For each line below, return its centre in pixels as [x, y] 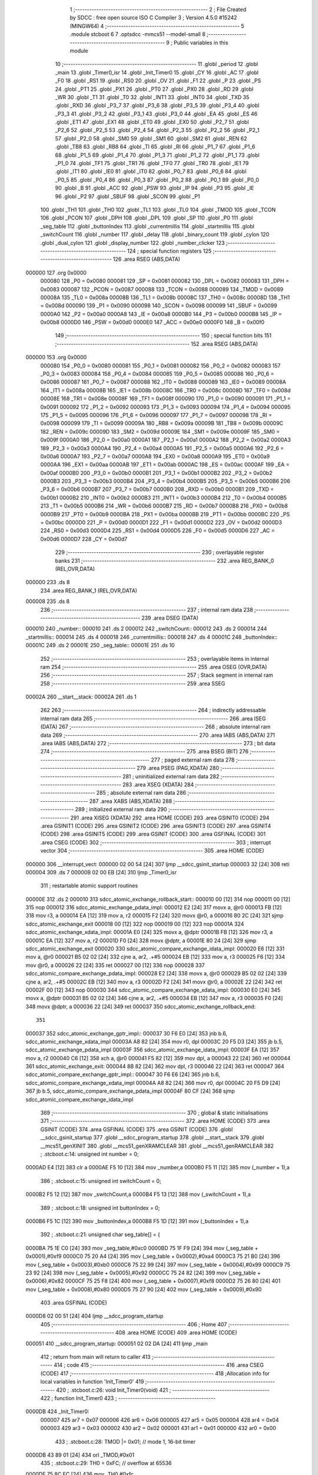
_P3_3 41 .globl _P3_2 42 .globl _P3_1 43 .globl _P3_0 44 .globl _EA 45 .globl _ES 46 [156, 114]
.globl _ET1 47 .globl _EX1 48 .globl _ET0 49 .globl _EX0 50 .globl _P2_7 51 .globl [152, 122]
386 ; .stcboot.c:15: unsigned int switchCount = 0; [101, 1181]
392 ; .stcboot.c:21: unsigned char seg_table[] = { [100, 1235]
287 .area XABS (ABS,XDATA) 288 [131, 801]
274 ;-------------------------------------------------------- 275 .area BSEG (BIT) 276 [144, 752]
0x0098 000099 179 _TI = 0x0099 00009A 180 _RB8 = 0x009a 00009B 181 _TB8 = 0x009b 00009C [162, 423]
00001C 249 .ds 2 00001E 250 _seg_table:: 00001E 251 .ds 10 [100, 645]
